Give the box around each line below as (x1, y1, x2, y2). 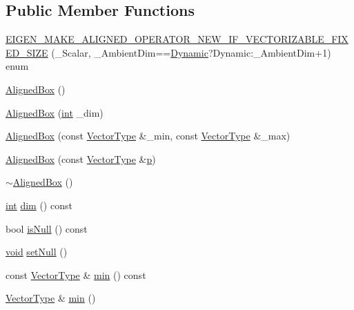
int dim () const (6, 197, 72, 212)
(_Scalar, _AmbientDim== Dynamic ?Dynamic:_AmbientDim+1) (51, 45, 331, 59)
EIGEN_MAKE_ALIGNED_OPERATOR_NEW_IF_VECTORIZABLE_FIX (6, 32, 348, 46)
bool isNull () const (6, 221, 88, 235)
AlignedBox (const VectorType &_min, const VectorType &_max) (6, 128, 291, 143)
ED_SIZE (6, 45, 48, 59)
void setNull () (6, 244, 68, 259)
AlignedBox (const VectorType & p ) (6, 151, 156, 166)
